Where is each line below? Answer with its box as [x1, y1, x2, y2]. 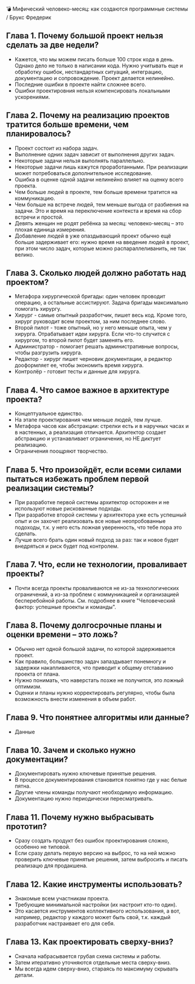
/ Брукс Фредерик [6, 14, 52, 21]
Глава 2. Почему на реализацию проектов [6, 110, 170, 120]
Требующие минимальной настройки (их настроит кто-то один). [14, 901, 177, 908]
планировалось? [6, 129, 72, 139]
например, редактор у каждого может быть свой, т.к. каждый [14, 913, 171, 920]
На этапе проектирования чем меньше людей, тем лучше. [14, 416, 163, 423]
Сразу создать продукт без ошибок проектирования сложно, [14, 837, 169, 844]
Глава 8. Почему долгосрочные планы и [6, 620, 162, 630]
